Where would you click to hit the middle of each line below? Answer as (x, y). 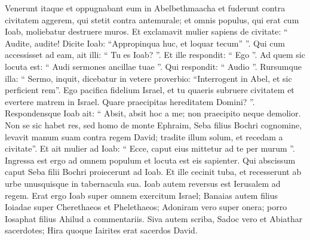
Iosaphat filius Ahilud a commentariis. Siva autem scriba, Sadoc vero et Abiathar (154, 218)
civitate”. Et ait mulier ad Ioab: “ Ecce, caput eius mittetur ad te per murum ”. (150, 148)
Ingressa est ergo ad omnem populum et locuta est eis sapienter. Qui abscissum (150, 160)
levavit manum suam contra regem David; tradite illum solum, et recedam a (144, 136)
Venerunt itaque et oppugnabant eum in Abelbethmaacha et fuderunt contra (145, 8)
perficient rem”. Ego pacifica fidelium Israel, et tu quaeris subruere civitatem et (150, 90)
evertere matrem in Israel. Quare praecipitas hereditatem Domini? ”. (130, 101)
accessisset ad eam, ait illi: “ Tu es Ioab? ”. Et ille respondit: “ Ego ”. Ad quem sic (155, 55)
